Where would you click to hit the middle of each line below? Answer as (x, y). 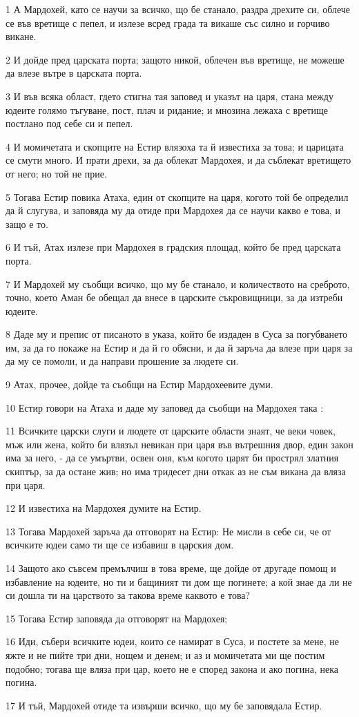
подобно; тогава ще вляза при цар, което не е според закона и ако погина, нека (172, 668)
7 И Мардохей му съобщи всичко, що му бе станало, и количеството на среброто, (178, 284)
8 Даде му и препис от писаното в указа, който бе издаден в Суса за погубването (177, 334)
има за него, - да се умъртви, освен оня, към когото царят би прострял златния (172, 458)
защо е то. (27, 223)
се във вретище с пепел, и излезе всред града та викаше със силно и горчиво (168, 22)
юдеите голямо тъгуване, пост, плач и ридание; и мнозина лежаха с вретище (167, 109)
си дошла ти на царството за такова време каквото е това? (128, 595)
